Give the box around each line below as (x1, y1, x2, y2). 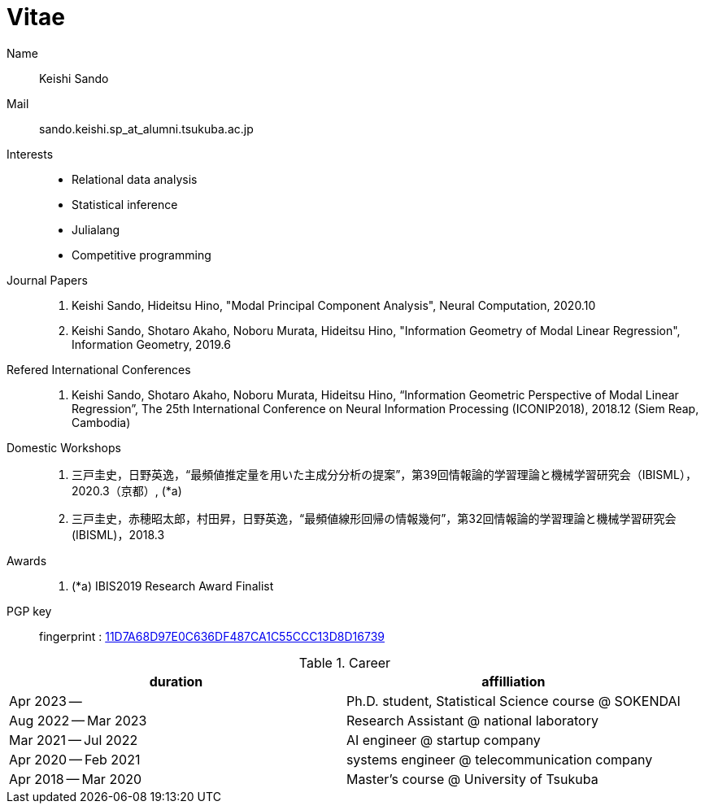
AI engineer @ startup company (346, 731, 541, 748)
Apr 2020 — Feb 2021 (9, 751, 141, 768)
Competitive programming (72, 247, 211, 262)
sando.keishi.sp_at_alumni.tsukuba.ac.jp (39, 121, 254, 136)
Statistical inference (72, 197, 178, 211)
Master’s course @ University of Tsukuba (346, 770, 598, 787)
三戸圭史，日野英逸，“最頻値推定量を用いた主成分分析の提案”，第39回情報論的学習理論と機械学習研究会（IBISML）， (72, 467, 697, 481)
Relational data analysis (72, 172, 198, 186)
